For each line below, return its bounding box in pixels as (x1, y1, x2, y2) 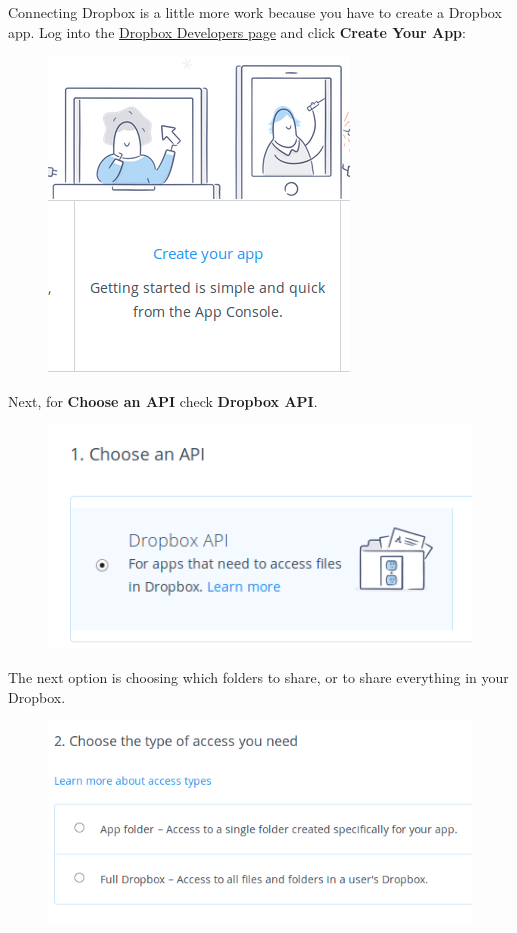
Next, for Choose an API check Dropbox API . (8, 390, 318, 411)
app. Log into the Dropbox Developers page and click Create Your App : (8, 21, 466, 42)
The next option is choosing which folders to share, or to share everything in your (8, 666, 509, 687)
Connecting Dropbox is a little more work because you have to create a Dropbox (8, 2, 502, 22)
